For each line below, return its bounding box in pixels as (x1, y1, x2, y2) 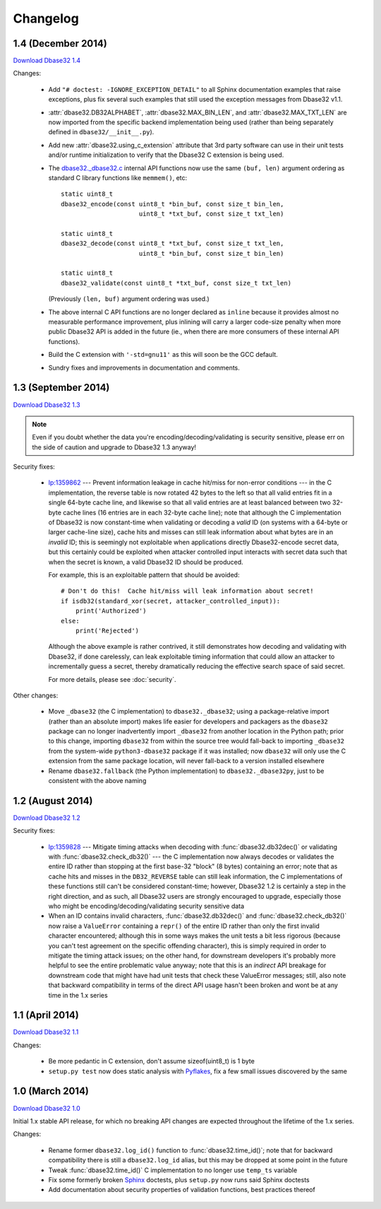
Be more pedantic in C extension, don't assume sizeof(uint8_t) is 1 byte (48, 1057, 255, 1066)
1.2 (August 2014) (13, 795, 93, 807)
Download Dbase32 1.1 (13, 1028, 79, 1037)
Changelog (13, 11, 79, 26)
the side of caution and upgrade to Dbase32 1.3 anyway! (32, 442, 197, 452)
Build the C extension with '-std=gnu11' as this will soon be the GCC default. (48, 350, 278, 359)
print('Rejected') (75, 626, 140, 635)
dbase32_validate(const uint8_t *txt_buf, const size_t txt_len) (61, 279, 292, 287)
